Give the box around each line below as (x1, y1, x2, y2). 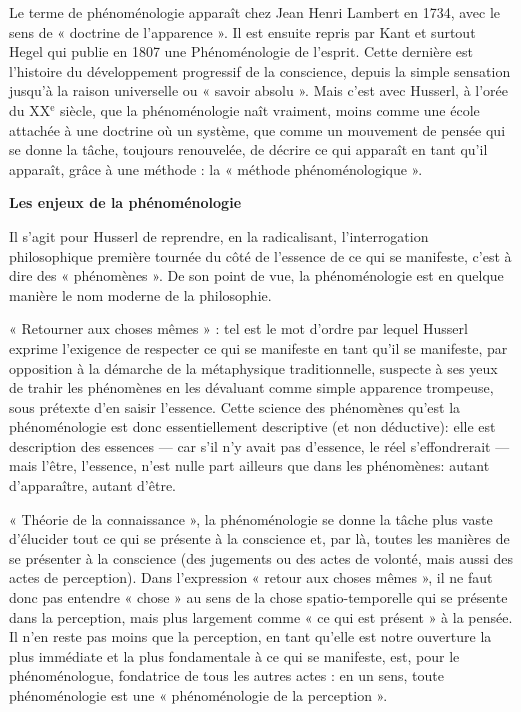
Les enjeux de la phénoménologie (9, 192, 242, 213)
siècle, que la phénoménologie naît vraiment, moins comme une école (60, 99, 480, 120)
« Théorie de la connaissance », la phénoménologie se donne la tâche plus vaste (9, 508, 493, 529)
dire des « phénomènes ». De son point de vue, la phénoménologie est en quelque (9, 265, 504, 286)
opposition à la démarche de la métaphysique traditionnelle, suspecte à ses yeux (9, 357, 498, 378)
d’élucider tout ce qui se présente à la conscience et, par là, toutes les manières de (9, 528, 510, 549)
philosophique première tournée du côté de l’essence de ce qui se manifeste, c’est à (9, 245, 512, 266)
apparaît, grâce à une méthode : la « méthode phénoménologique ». (9, 158, 423, 179)
